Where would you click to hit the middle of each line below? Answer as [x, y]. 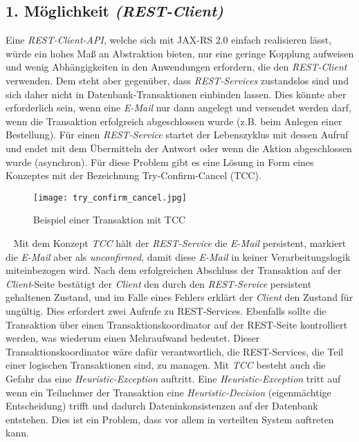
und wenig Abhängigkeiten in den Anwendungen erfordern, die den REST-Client [176, 67]
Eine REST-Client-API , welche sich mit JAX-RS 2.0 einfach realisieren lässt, [169, 40]
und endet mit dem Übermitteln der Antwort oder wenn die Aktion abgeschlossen [179, 148]
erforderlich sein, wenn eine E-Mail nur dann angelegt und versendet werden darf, [178, 108]
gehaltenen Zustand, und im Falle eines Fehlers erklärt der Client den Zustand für [179, 297]
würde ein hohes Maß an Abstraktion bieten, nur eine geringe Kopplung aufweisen [180, 53]
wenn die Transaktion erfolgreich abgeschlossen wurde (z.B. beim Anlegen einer [174, 121]
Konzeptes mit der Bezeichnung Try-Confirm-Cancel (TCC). [134, 175]
